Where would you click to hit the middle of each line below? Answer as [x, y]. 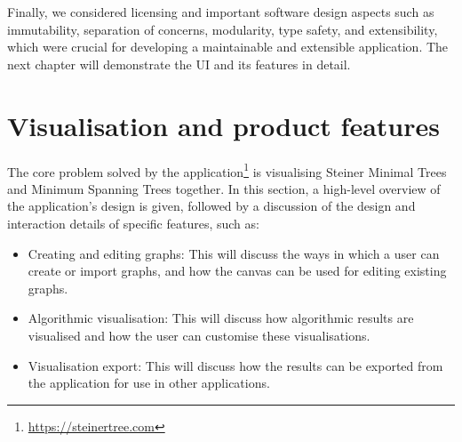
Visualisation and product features [223, 125]
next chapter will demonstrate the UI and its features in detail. [179, 64]
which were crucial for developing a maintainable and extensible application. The [228, 47]
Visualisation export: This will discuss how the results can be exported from [235, 365]
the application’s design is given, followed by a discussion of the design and [211, 206]
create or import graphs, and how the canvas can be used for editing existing [237, 271]
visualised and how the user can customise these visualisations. [199, 335]
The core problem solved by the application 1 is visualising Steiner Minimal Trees [227, 170]
